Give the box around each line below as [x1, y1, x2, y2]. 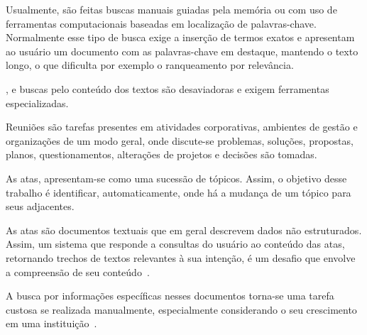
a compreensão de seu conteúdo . [6, 264, 150, 279]
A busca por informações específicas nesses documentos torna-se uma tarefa [6, 288, 334, 303]
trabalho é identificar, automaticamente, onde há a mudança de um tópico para [6, 185, 351, 199]
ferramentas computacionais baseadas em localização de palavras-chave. [6, 16, 317, 31]
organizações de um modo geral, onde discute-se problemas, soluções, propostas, [6, 133, 354, 148]
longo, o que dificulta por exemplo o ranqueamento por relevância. [6, 57, 294, 72]
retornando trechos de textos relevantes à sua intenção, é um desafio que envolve [6, 250, 356, 265]
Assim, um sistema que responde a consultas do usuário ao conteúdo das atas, [6, 236, 345, 251]
